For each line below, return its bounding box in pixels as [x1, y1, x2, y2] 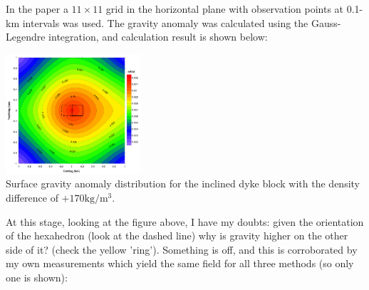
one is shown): [6, 270, 68, 285]
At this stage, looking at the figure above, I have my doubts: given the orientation [6, 214, 364, 229]
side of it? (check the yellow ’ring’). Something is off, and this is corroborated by [6, 242, 358, 257]
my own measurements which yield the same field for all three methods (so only [6, 256, 354, 271]
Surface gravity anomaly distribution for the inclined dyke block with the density [6, 176, 360, 191]
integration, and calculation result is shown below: [48, 29, 268, 44]
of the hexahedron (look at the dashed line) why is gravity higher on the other [6, 228, 348, 243]
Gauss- [311, 15, 341, 30]
